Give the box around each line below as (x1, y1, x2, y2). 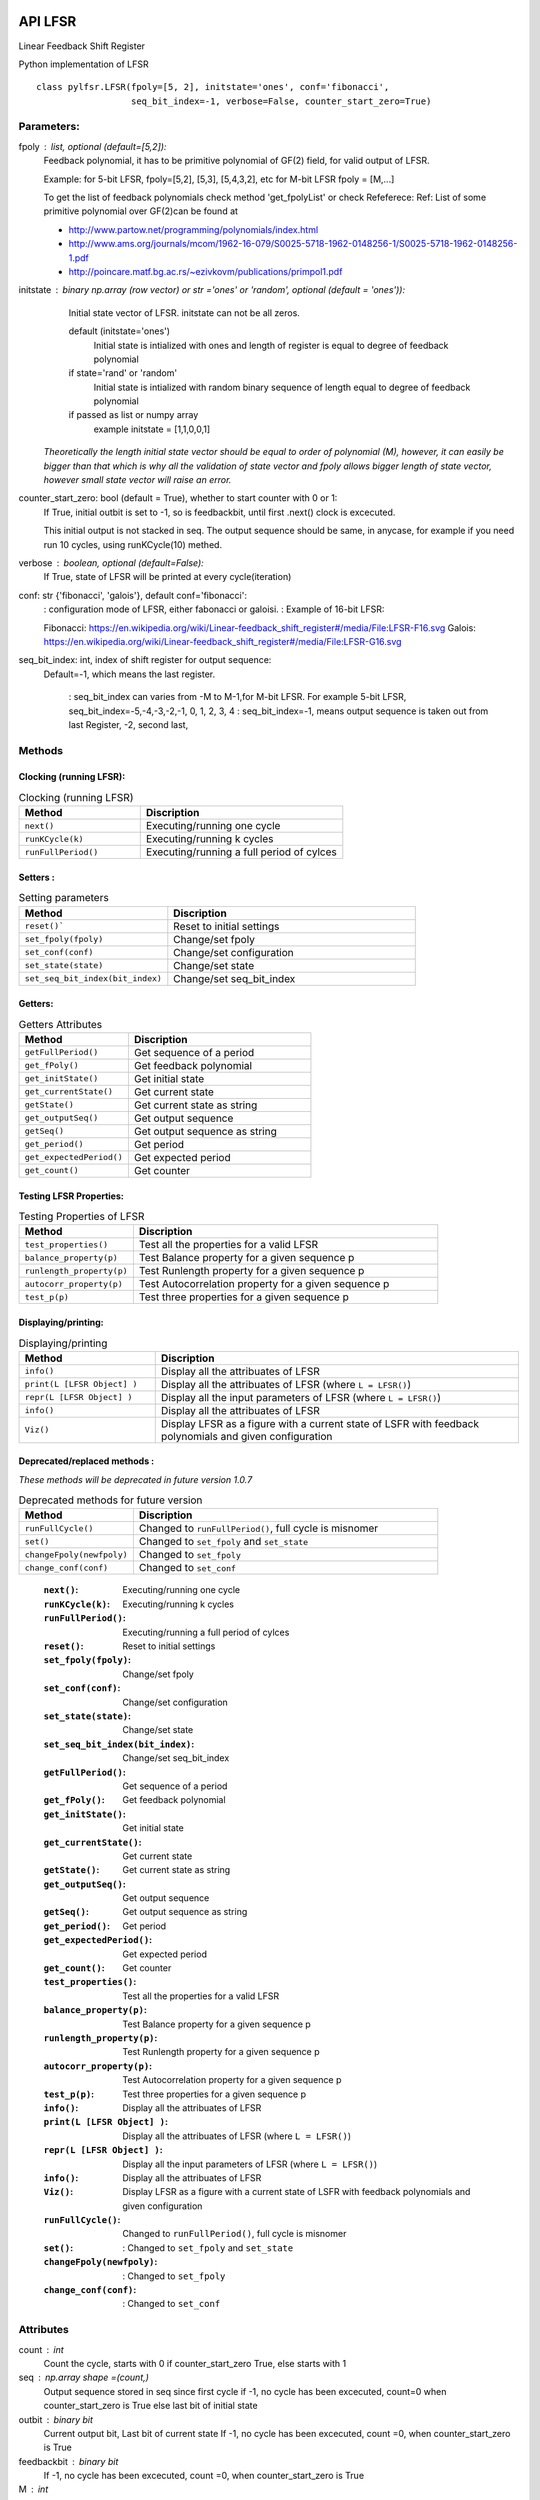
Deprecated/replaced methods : (18, 1455, 155, 1467)
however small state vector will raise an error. (43, 474, 232, 486)
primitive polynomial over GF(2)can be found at (43, 205, 239, 217)
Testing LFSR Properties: (18, 1190, 124, 1202)
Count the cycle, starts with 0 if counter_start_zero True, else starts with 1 (43, 2357, 347, 2369)
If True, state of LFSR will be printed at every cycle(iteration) (43, 571, 292, 583)
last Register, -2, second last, (68, 718, 189, 730)
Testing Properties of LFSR (18, 1210, 145, 1224)
